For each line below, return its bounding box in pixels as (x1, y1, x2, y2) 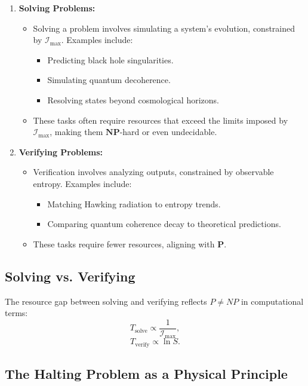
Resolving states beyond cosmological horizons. (47, 93, 219, 106)
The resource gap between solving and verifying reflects (5, 295, 207, 307)
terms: (5, 307, 28, 319)
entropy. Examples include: (33, 177, 132, 189)
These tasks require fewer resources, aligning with (33, 237, 215, 250)
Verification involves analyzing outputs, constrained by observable (33, 166, 274, 178)
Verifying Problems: (19, 145, 103, 158)
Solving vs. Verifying (5, 266, 135, 285)
